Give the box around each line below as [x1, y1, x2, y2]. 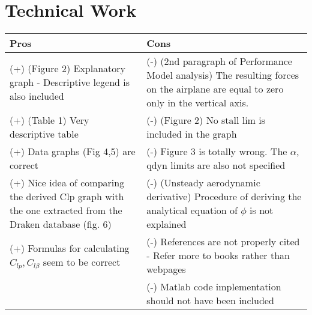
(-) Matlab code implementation [146, 280, 281, 294]
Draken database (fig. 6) [10, 217, 112, 231]
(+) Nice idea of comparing [10, 176, 125, 190]
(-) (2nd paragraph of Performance [146, 54, 292, 69]
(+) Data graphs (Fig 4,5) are [10, 144, 136, 159]
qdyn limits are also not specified [146, 158, 286, 173]
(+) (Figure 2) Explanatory [10, 61, 126, 75]
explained [146, 217, 187, 231]
